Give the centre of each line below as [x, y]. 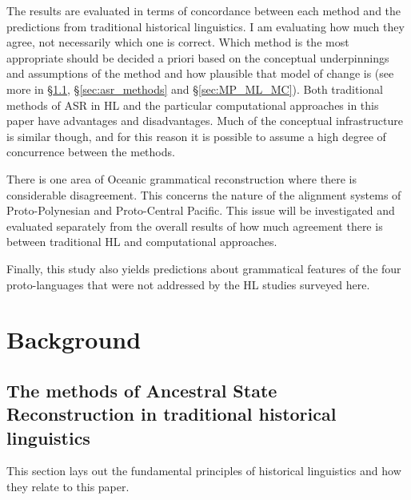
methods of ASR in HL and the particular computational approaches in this [193, 105]
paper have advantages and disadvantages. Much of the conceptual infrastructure [205, 121]
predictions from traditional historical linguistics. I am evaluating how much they [205, 26]
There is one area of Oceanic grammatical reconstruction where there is [182, 178]
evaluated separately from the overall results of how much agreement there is [195, 226]
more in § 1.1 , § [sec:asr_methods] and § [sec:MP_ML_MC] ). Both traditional [195, 89]
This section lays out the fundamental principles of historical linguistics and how [204, 471]
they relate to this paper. [68, 487]
